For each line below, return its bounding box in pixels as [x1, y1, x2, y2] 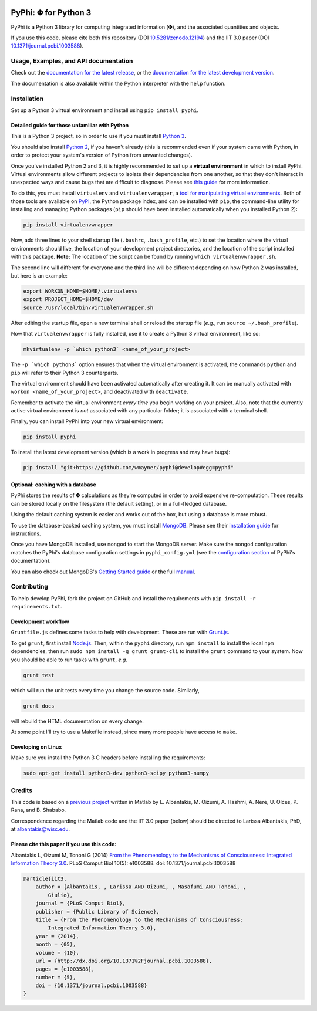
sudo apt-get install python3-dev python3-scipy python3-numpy [23, 770, 210, 777]
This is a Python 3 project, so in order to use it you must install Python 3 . [11, 133, 186, 140]
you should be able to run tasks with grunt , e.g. [11, 656, 127, 663]
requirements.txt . [11, 603, 62, 610]
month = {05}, [35, 941, 76, 948]
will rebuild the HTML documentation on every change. [11, 718, 144, 725]
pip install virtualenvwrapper [23, 222, 114, 228]
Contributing [11, 583, 48, 591]
